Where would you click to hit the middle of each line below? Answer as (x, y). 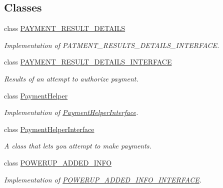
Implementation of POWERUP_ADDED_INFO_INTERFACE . (103, 179)
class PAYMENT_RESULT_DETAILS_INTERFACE (88, 62)
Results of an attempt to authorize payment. (71, 78)
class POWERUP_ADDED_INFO (58, 162)
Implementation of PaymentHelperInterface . (71, 112)
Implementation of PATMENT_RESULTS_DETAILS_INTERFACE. (112, 45)
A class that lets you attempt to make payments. (78, 146)
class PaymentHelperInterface (49, 129)
